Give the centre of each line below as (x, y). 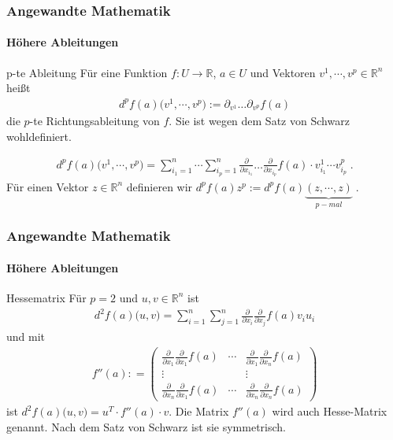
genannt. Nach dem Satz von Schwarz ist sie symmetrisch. (146, 426)
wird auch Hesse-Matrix (330, 411)
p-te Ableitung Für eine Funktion (87, 72)
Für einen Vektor (48, 186)
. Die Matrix (199, 411)
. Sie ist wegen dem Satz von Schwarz (259, 120)
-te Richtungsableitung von (95, 120)
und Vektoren (283, 72)
